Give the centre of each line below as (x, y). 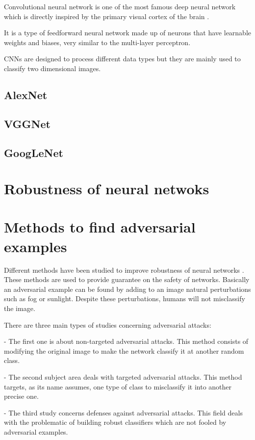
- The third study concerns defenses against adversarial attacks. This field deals (123, 412)
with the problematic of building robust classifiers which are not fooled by (115, 422)
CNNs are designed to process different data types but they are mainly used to (122, 59)
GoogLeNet (34, 152)
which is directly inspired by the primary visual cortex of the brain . (107, 16)
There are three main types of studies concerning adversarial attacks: (108, 324)
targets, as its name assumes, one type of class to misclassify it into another (118, 386)
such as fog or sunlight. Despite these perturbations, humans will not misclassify (125, 298)
